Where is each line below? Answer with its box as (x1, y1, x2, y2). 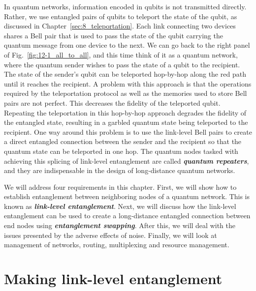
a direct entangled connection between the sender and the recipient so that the (4, 136, 242, 146)
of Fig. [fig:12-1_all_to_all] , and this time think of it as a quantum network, (4, 49, 238, 59)
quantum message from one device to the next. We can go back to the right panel (4, 40, 250, 50)
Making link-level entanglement (4, 268, 223, 289)
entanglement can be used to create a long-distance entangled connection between (4, 210, 251, 221)
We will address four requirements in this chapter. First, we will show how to (4, 181, 237, 192)
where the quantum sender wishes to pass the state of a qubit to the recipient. (4, 59, 240, 69)
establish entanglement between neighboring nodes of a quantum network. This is (4, 191, 250, 202)
